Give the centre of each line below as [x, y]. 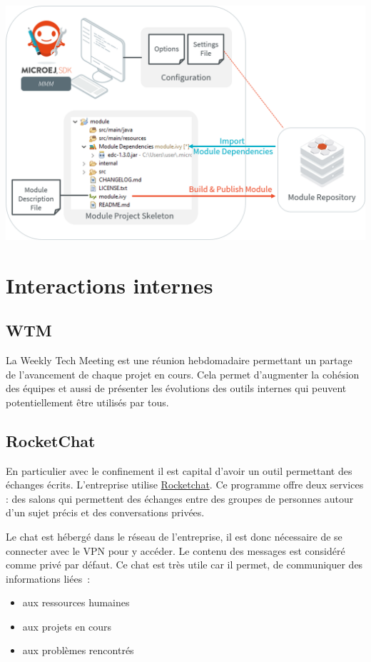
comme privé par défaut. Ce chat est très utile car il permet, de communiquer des [184, 565]
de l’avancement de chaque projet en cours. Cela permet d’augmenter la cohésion [183, 374]
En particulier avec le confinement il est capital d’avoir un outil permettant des [179, 470]
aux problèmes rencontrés [78, 650]
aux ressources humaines [76, 602]
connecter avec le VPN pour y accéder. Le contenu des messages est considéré [176, 550]
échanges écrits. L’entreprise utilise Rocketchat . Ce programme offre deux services [185, 485]
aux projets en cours [67, 626]
